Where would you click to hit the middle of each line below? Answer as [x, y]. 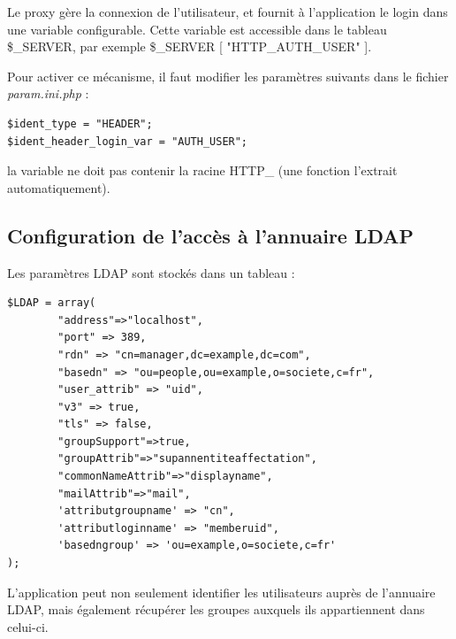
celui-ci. [28, 626]
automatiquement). [59, 187]
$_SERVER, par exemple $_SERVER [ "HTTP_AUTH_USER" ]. [190, 46]
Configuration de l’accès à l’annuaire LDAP [211, 235]
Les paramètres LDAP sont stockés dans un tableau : [151, 272]
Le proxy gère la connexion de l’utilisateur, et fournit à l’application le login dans [228, 12]
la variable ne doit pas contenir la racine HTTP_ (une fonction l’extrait [202, 170]
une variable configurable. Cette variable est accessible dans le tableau [197, 29]
